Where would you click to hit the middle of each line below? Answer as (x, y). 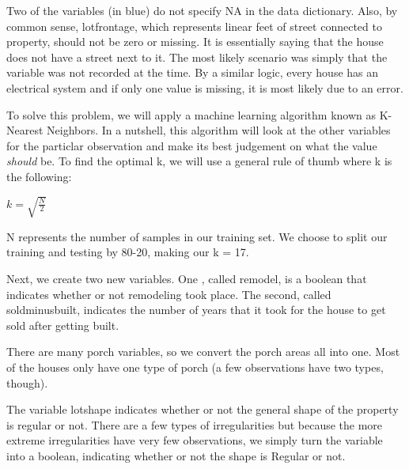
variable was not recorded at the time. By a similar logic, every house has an (193, 72)
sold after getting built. (63, 325)
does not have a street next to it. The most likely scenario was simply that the (197, 57)
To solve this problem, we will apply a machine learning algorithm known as (191, 114)
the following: (39, 176)
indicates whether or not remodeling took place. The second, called (169, 294)
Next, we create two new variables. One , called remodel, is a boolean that (187, 278)
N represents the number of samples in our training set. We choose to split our (197, 236)
